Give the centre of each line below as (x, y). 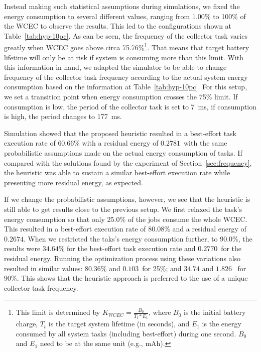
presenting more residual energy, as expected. (74, 182)
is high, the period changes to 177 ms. (63, 116)
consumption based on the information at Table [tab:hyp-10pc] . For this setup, (126, 87)
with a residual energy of (120, 143)
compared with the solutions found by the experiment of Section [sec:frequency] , (128, 162)
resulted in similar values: (43, 268)
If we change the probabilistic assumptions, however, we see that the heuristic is (127, 199)
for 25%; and (162, 268)
